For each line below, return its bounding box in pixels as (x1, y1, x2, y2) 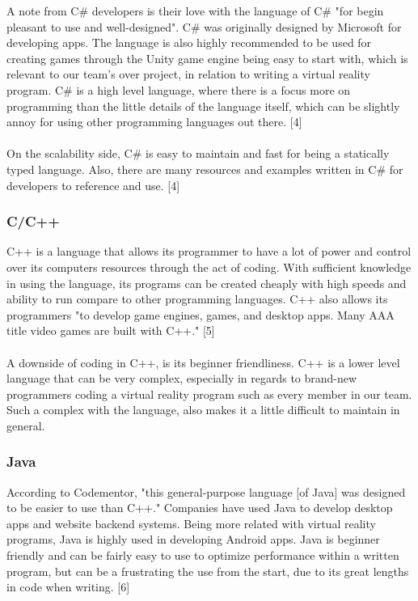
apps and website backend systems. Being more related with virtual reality (6, 514, 376, 531)
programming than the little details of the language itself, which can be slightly (6, 97, 400, 114)
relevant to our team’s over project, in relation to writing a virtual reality (6, 66, 370, 83)
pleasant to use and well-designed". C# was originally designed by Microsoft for (6, 18, 402, 35)
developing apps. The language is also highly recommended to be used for (6, 34, 372, 51)
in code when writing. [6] (6, 578, 130, 595)
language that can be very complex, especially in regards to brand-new (6, 370, 357, 387)
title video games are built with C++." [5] (6, 322, 215, 339)
